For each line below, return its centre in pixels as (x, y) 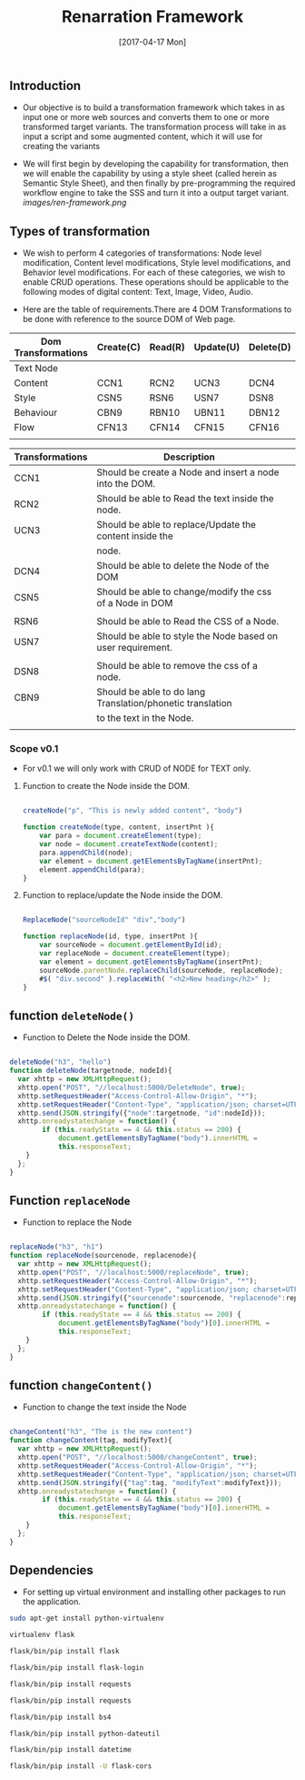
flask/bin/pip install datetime (70, 1750)
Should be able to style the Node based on (187, 636)
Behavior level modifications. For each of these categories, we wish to (154, 273)
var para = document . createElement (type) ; (121, 836)
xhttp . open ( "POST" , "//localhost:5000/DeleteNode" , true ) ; (132, 1087)
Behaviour (35, 413)
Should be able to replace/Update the (177, 525)
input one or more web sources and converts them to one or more (146, 117)
